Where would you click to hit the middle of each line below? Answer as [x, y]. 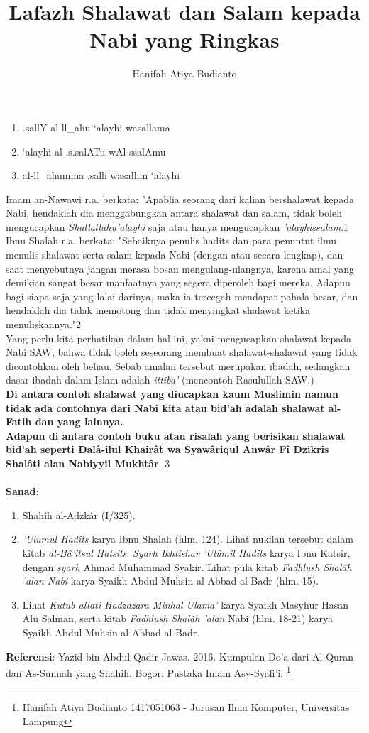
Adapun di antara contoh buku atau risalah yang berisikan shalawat [176, 435]
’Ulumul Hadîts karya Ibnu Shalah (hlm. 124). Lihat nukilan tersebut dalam [188, 539]
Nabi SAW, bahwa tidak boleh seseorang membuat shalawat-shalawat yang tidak [182, 352]
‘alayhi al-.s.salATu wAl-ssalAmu [94, 151]
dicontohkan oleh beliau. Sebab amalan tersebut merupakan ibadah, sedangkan [178, 365]
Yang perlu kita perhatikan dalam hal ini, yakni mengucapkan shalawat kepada [179, 338]
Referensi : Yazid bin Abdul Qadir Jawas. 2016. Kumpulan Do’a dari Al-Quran [180, 656]
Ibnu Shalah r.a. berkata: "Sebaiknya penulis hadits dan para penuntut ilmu [171, 240]
